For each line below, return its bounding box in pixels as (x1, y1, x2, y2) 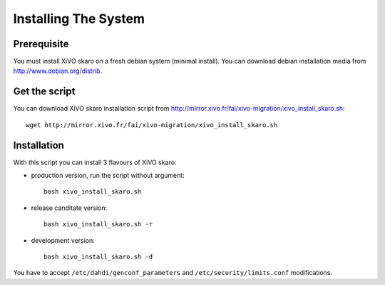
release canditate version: (31, 204, 108, 212)
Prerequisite (13, 38, 69, 50)
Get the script (13, 86, 76, 98)
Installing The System (13, 11, 145, 26)
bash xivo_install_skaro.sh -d (43, 253, 153, 261)
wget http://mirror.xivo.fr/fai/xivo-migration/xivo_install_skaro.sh (26, 121, 278, 129)
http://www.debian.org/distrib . (13, 66, 103, 75)
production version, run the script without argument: (31, 171, 185, 180)
